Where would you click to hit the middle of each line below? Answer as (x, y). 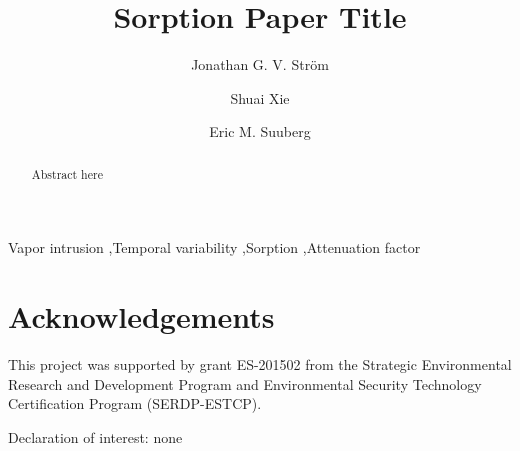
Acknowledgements (141, 316)
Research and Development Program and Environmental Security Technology (245, 383)
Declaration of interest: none (95, 436)
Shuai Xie (260, 97)
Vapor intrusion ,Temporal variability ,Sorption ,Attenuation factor (214, 247)
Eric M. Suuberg (260, 131)
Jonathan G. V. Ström (260, 64)
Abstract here (67, 173)
